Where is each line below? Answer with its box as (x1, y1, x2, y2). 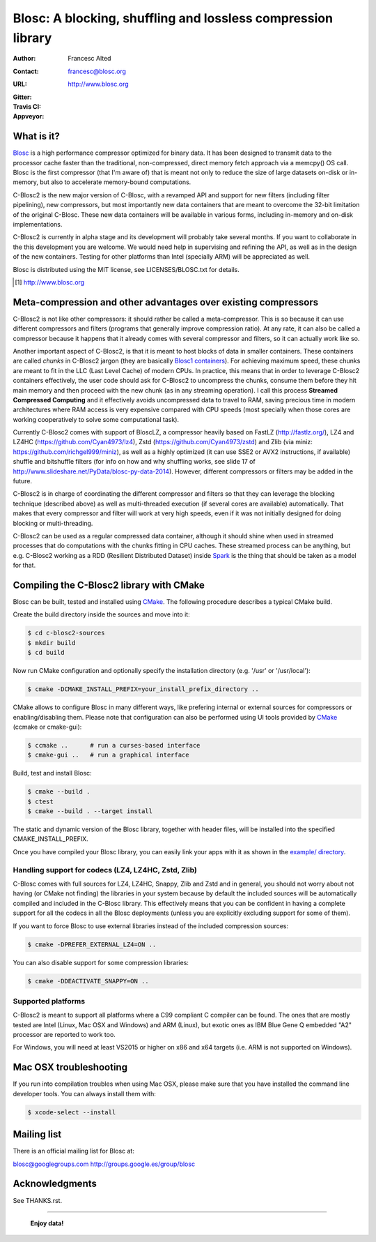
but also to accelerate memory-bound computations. (39, 178, 191, 186)
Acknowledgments (13, 1178, 97, 1190)
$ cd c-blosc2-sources (27, 629, 105, 637)
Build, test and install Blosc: (13, 769, 92, 778)
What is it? (13, 130, 61, 142)
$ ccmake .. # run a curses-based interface (27, 741, 201, 749)
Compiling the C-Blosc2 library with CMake (13, 579, 205, 591)
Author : (13, 54, 36, 63)
